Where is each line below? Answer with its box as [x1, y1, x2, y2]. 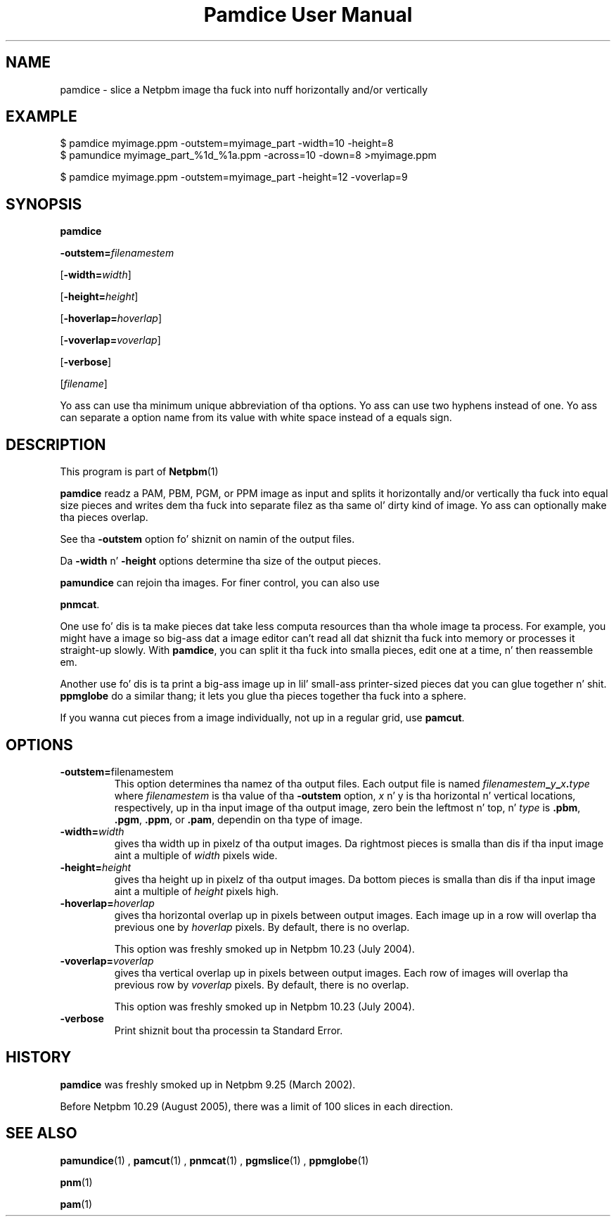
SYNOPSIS [6, 195, 82, 213]
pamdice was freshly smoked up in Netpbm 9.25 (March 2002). [60, 1078, 356, 1091]
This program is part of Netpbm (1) [60, 465, 219, 478]
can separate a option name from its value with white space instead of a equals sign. [60, 411, 452, 424]
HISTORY [6, 1048, 72, 1067]
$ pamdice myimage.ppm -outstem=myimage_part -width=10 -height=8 [60, 137, 394, 150]
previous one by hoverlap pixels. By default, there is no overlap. [114, 920, 410, 933]
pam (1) [60, 1197, 93, 1210]
